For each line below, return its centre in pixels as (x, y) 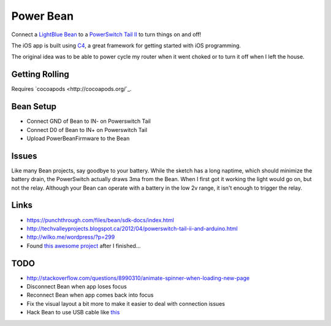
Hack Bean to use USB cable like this (73, 312)
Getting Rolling (40, 75)
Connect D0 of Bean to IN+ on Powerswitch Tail (87, 130)
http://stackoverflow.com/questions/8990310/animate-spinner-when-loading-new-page (138, 278)
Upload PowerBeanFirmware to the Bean (78, 138)
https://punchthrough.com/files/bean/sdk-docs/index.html (100, 220)
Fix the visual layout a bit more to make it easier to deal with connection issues (126, 303)
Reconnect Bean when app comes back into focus (90, 295)
